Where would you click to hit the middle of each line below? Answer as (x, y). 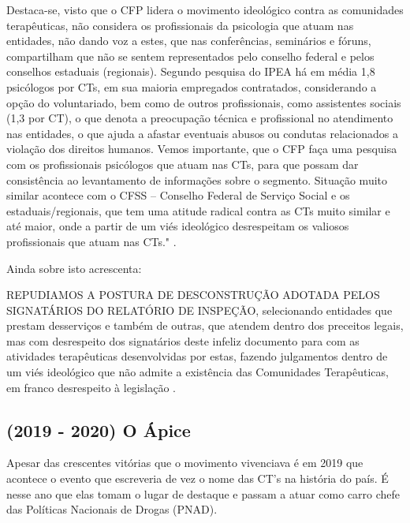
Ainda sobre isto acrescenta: (74, 268)
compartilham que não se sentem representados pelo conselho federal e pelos (190, 56)
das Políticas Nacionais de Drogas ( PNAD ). (112, 509)
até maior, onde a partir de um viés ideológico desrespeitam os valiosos (178, 226)
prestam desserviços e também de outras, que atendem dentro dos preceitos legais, (205, 325)
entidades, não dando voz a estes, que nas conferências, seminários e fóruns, (189, 41)
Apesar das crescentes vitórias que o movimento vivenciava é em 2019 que (185, 463)
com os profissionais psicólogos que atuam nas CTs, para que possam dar (183, 164)
